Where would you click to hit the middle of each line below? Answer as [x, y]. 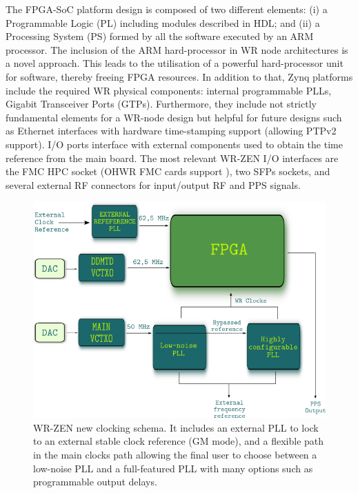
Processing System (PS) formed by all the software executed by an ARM [160, 36]
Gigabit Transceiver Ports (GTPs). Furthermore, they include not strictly [161, 104]
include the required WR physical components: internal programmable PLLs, [169, 90]
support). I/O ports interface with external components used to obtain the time [174, 144]
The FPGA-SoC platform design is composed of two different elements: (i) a [167, 9]
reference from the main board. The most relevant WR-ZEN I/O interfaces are [172, 158]
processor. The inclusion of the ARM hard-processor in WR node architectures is [177, 49]
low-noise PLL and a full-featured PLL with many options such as [173, 468]
